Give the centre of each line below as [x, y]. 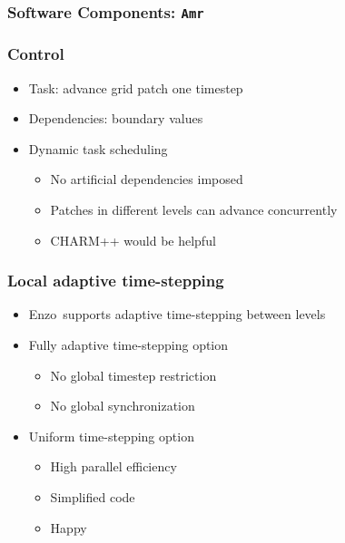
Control [36, 54]
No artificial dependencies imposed [147, 179]
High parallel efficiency [113, 466]
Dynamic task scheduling [98, 148]
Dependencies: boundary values [116, 118]
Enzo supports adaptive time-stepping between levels [177, 314]
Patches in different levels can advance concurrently [194, 209]
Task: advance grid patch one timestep [136, 87]
